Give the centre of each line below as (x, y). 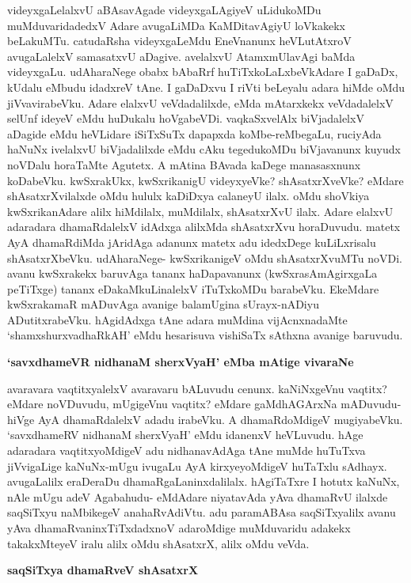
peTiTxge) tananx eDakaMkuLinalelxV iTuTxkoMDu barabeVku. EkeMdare (193, 288)
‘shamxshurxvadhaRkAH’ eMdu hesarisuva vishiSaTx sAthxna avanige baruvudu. (205, 335)
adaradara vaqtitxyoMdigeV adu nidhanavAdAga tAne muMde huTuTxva (186, 450)
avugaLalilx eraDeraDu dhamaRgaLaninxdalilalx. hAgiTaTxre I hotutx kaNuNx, (204, 481)
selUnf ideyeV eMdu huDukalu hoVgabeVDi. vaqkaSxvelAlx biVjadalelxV (186, 118)
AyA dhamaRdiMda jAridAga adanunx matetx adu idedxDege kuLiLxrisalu (192, 242)
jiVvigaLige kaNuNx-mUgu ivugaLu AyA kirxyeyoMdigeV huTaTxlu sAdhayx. (197, 466)
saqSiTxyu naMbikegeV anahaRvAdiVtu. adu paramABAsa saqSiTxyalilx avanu (202, 512)
